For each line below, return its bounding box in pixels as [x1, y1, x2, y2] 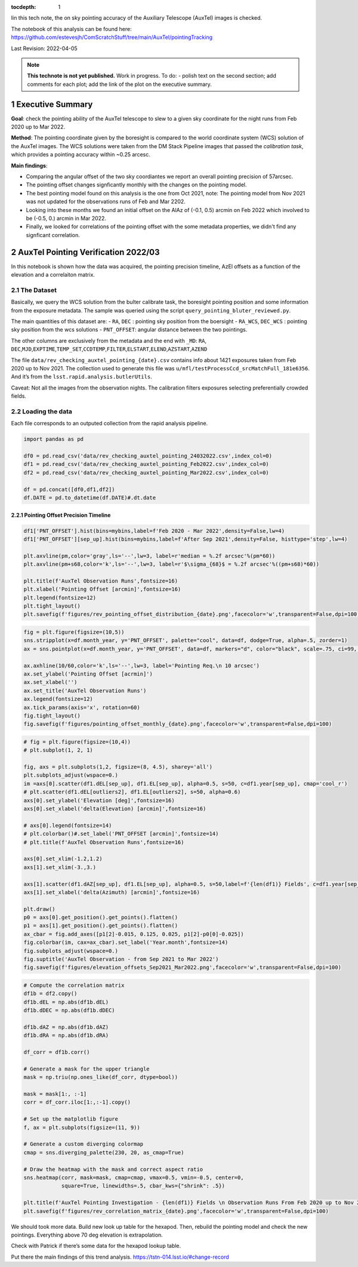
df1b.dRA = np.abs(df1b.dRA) [23, 1032, 109, 1039]
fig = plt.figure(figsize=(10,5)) [23, 628, 125, 636]
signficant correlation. [26, 231, 80, 238]
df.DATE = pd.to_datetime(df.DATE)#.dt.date [23, 494, 156, 501]
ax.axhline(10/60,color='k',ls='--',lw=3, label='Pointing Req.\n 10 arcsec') [23, 662, 260, 669]
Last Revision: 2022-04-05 [11, 45, 78, 52]
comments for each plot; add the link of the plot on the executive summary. [27, 81, 212, 88]
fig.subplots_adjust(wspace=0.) [23, 947, 119, 954]
